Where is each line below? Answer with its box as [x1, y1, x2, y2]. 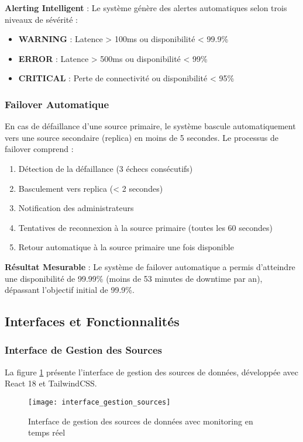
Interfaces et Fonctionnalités [5, 312, 180, 330]
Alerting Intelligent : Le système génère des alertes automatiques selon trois [5, 2, 287, 13]
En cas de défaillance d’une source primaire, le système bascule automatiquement [5, 120, 296, 132]
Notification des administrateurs [18, 202, 134, 214]
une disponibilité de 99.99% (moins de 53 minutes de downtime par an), [5, 272, 263, 284]
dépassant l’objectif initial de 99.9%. [5, 284, 135, 296]
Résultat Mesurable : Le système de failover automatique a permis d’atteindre [5, 260, 295, 272]
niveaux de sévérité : [5, 13, 78, 25]
